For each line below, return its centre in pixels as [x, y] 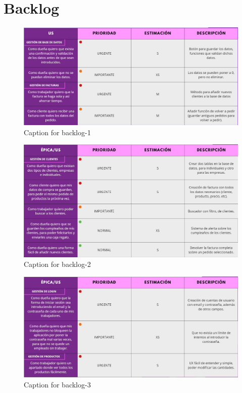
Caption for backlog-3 [57, 384]
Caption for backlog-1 [57, 132]
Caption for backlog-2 [57, 264]
